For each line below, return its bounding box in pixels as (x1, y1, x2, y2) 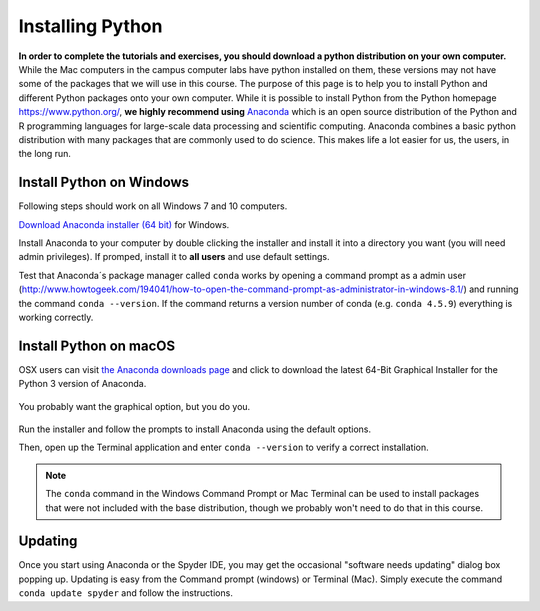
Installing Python (18, 15, 163, 37)
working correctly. (18, 311, 94, 323)
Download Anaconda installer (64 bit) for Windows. (18, 218, 230, 230)
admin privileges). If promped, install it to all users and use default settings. (18, 251, 330, 263)
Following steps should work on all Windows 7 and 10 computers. (18, 200, 288, 212)
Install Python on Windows (18, 174, 190, 191)
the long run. (18, 148, 72, 160)
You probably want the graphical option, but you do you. (18, 400, 251, 412)
